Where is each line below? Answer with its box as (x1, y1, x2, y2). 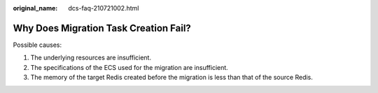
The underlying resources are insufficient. (30, 53, 152, 62)
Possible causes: (13, 41, 62, 49)
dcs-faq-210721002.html (68, 4, 139, 12)
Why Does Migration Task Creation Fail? (13, 22, 192, 34)
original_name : (13, 4, 58, 12)
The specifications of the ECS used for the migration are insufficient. (30, 63, 229, 71)
